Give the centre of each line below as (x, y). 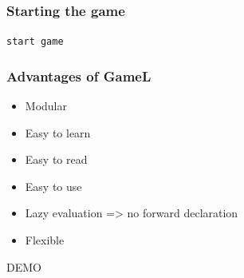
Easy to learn (58, 132)
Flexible (45, 240)
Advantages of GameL (79, 75)
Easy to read (56, 159)
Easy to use (53, 186)
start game (35, 42)
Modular (46, 106)
